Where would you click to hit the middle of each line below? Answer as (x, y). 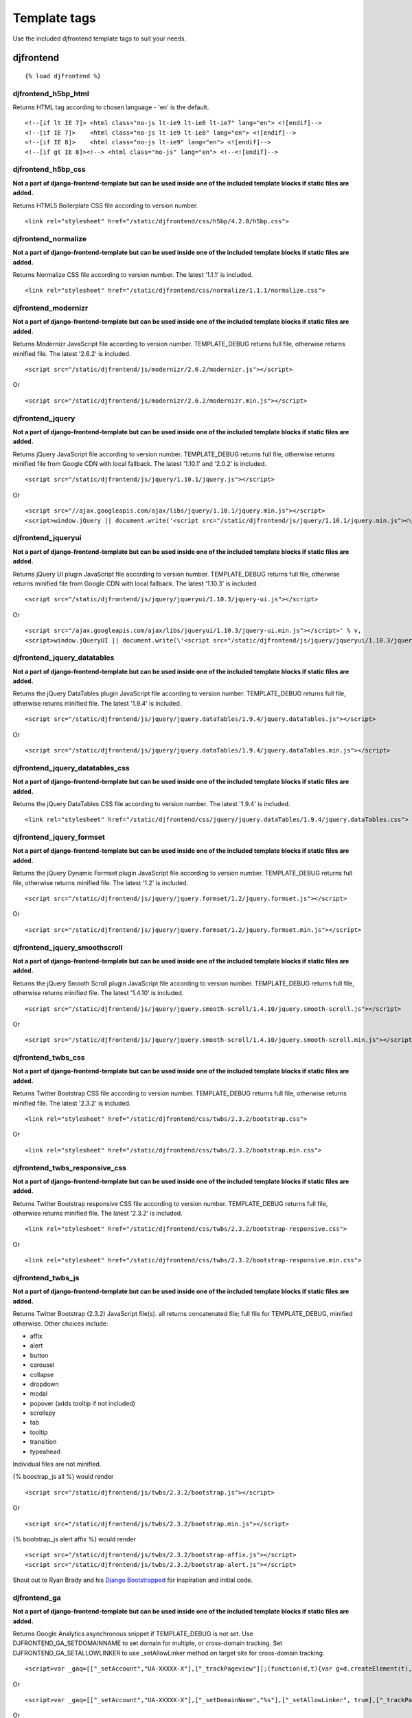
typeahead (45, 1451)
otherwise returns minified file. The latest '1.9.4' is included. (97, 703)
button (39, 1355)
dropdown (45, 1384)
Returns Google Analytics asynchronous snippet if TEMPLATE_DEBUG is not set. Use (133, 1634)
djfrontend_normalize (50, 238)
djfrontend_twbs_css (49, 1058)
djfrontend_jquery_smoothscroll (68, 947)
